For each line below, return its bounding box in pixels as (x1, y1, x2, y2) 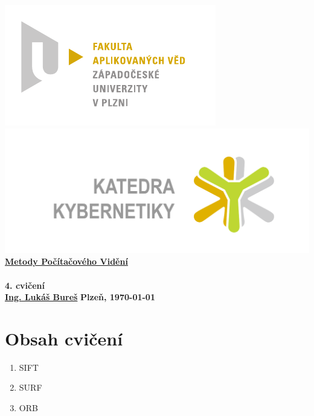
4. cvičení (5, 279, 45, 291)
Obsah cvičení (5, 326, 123, 350)
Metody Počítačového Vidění (5, 255, 128, 268)
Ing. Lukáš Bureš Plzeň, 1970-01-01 (5, 291, 155, 303)
